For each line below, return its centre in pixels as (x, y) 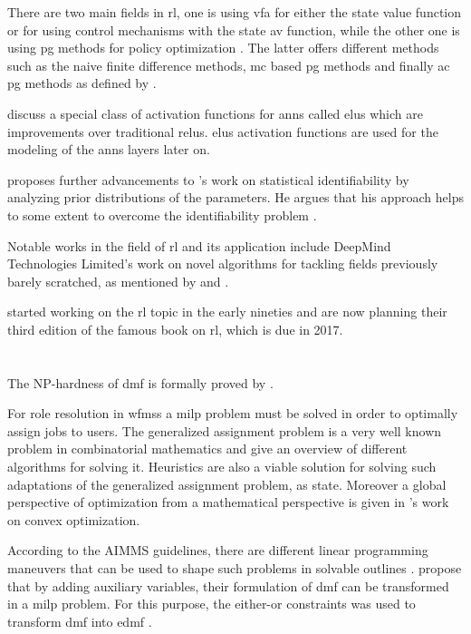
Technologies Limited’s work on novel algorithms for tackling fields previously (223, 263)
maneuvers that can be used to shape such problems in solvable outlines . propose (235, 568)
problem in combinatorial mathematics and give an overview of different (207, 449)
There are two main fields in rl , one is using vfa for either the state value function (235, 12)
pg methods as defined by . (82, 83)
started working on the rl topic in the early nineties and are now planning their (227, 312)
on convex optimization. (74, 519)
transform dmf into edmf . (80, 621)
